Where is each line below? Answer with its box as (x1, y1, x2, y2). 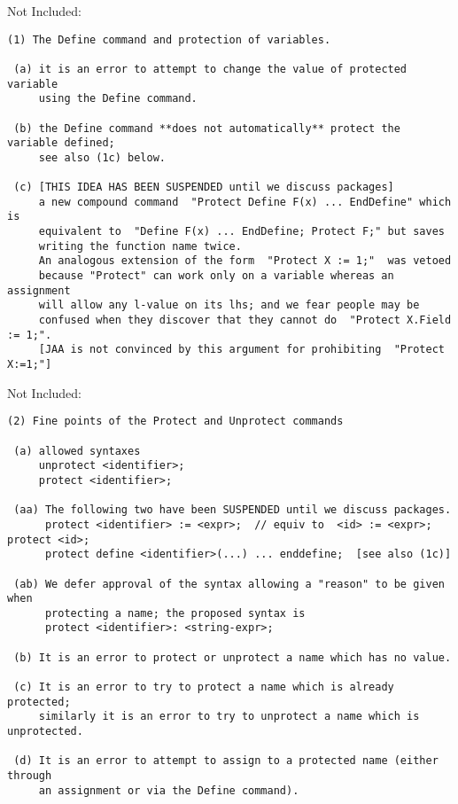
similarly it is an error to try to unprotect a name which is (38, 710, 420, 723)
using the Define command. (38, 92, 198, 105)
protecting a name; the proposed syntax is (44, 606, 306, 620)
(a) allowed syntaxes (13, 444, 141, 457)
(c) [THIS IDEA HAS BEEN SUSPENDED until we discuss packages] (13, 181, 394, 194)
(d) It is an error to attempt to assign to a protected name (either (13, 754, 439, 768)
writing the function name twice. (38, 239, 242, 253)
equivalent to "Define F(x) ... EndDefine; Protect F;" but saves (38, 225, 445, 238)
